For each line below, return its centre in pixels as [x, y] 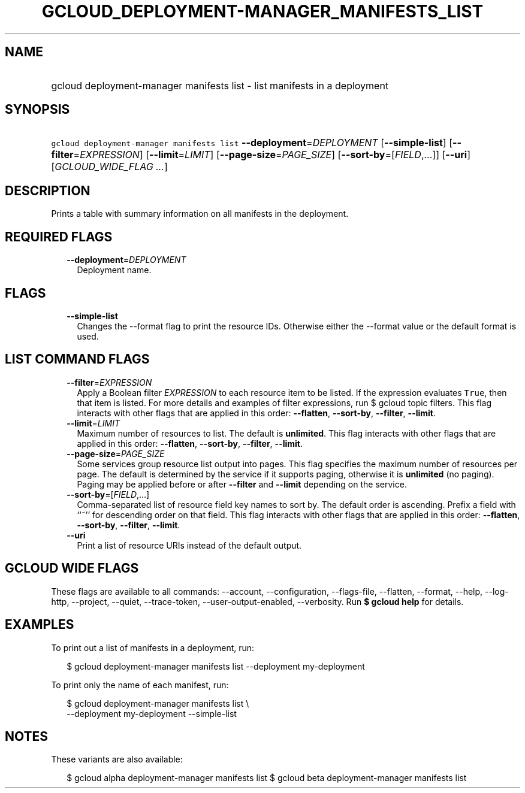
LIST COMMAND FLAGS [77, 359]
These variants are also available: [117, 759]
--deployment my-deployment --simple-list [152, 713]
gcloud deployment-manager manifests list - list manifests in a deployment [220, 85]
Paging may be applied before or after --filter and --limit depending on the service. [242, 484]
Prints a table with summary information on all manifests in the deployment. [200, 214]
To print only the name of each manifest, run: [140, 685]
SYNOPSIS [37, 110]
